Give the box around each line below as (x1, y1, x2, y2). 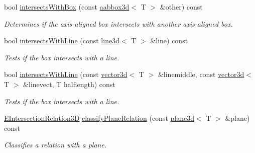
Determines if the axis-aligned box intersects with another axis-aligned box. (4, 18, 233, 29)
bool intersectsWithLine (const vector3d (4, 69, 127, 80)
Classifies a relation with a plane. (4, 139, 107, 150)
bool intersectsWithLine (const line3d (4, 35, 119, 46)
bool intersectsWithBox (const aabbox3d (4, 2, 130, 12)
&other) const (160, 2, 203, 12)
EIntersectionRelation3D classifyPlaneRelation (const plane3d (4, 113, 194, 123)
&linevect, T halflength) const (23, 79, 115, 89)
